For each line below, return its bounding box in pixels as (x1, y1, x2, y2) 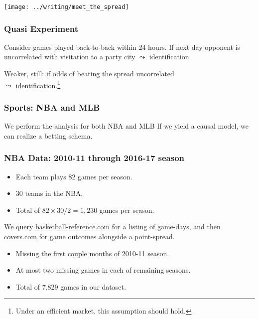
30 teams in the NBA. (15, 188, 83, 198)
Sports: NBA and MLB (4, 101, 100, 113)
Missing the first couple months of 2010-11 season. (15, 248, 169, 258)
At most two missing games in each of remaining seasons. (15, 265, 191, 275)
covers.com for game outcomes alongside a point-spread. (4, 231, 175, 241)
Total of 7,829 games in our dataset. (15, 281, 126, 292)
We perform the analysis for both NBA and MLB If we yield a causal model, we (4, 121, 249, 131)
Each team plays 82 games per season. (15, 171, 132, 181)
